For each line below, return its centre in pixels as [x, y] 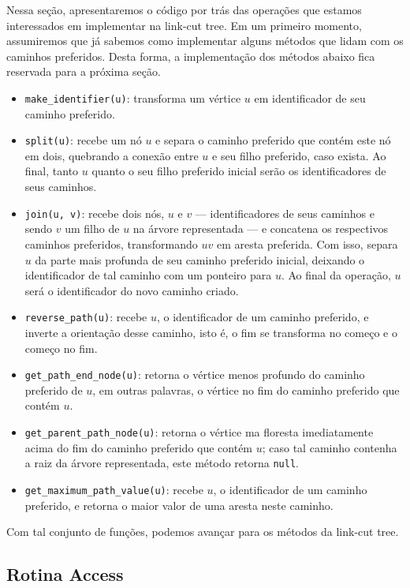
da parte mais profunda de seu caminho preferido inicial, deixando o [200, 259]
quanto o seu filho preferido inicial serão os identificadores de [239, 171]
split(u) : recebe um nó [83, 140]
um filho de [92, 228]
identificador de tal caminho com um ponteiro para [148, 275]
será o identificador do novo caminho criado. [132, 290]
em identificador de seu [310, 97]
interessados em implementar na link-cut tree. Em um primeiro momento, [184, 25]
